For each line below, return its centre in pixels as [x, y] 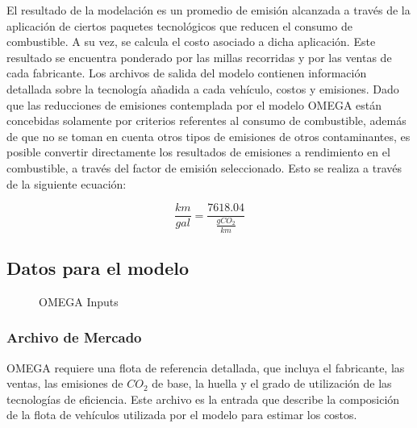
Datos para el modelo [98, 267]
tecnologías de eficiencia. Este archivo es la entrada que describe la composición [203, 399]
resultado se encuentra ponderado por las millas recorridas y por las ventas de [199, 57]
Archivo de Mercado [74, 337]
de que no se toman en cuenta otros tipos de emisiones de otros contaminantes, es [208, 136]
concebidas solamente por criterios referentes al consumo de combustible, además [206, 121]
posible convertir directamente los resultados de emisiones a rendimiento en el [198, 152]
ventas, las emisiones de [65, 383]
